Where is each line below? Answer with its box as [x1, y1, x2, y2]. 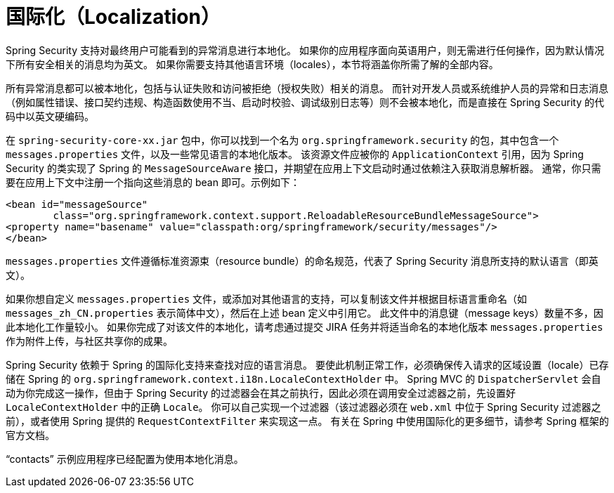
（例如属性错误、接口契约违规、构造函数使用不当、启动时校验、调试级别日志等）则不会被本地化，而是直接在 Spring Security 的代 [6, 96, 604, 108]
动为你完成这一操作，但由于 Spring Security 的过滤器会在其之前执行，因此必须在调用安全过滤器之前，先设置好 [6, 386, 516, 399]
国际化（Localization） [6, 5, 221, 29]
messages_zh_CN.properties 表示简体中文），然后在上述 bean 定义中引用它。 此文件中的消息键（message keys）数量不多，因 [6, 306, 603, 319]
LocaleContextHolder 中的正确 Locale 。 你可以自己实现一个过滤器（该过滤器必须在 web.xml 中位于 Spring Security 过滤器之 [6, 400, 601, 413]
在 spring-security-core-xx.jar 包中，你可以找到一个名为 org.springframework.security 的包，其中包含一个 [6, 133, 559, 146]
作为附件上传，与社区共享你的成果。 [6, 334, 173, 347]
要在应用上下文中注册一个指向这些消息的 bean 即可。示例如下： [6, 176, 300, 188]
